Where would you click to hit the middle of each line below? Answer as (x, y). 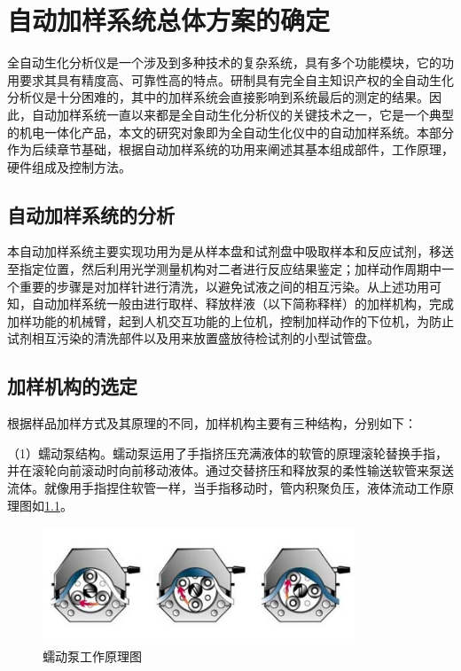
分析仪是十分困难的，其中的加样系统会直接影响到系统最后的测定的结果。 (218, 97)
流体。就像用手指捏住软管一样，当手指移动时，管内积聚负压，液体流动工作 (224, 488)
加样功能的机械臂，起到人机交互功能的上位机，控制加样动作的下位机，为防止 (230, 320)
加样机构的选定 (72, 386)
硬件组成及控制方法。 (69, 166)
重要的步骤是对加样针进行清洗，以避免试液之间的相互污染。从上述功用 (224, 286)
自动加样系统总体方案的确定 (169, 20)
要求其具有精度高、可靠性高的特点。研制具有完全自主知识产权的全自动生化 (236, 79)
